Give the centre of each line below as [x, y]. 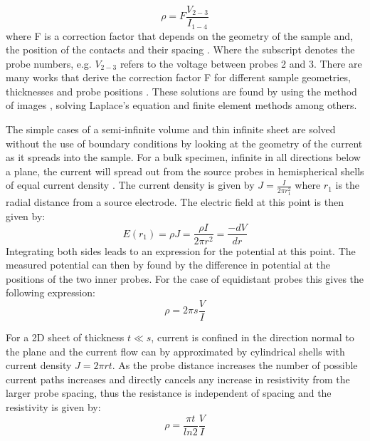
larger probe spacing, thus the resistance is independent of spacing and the [169, 393]
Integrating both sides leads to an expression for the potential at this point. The [181, 250]
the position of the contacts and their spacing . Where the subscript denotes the [180, 50]
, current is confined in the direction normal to [253, 337]
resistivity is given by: [53, 406]
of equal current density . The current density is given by [130, 185]
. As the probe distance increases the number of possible [235, 365]
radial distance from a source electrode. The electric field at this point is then [175, 202]
